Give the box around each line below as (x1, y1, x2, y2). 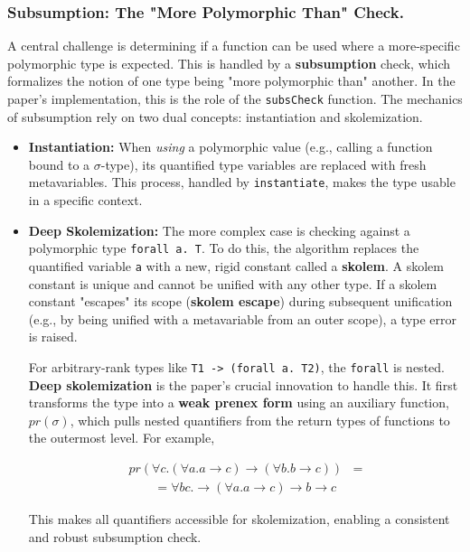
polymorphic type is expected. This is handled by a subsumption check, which (7, 53, 451, 72)
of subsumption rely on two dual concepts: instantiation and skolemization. (7, 107, 423, 126)
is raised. (28, 327, 78, 346)
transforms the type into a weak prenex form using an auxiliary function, (28, 393, 449, 412)
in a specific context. (28, 191, 143, 210)
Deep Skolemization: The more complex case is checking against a (28, 220, 410, 239)
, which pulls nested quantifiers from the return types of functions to (70, 410, 450, 429)
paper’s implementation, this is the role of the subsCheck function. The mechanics (7, 89, 463, 108)
